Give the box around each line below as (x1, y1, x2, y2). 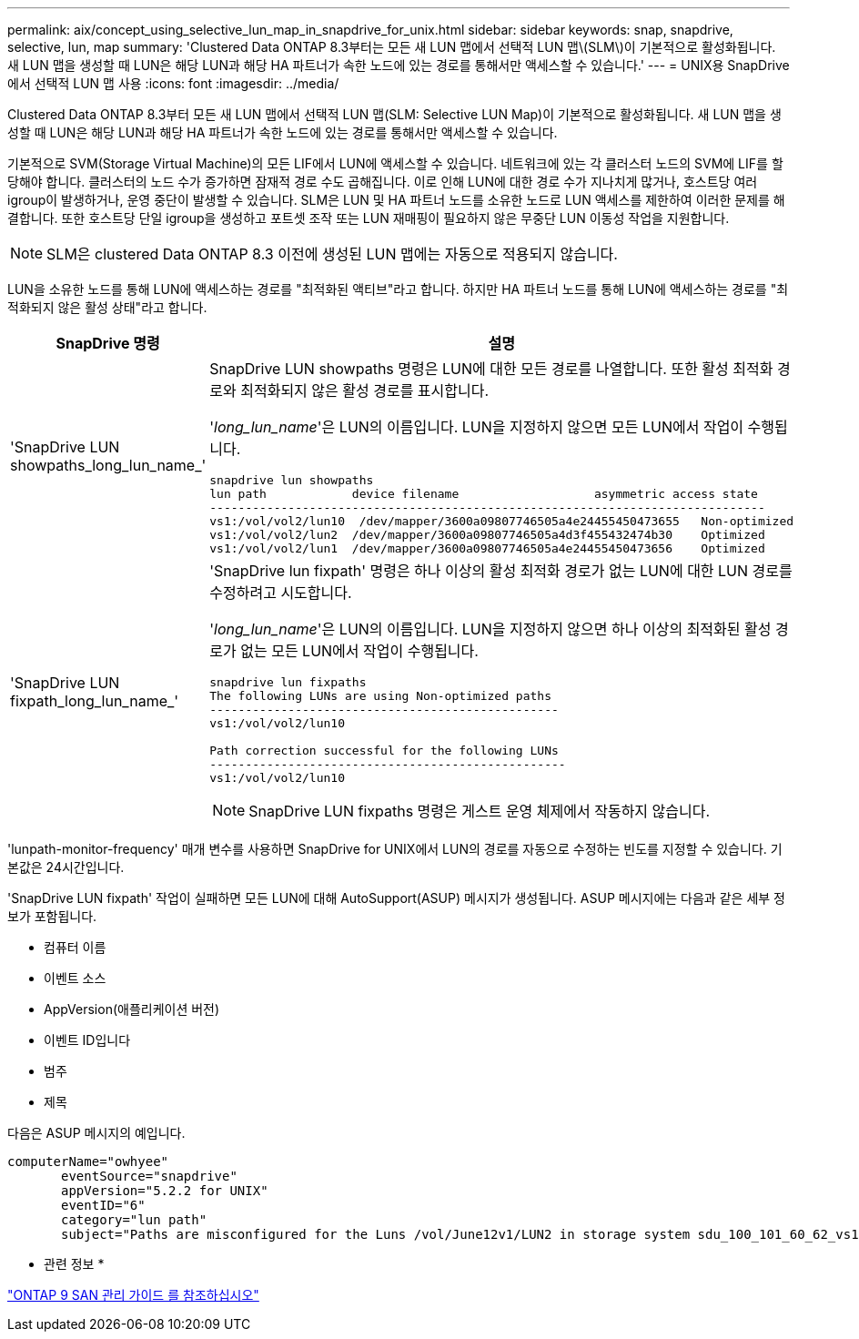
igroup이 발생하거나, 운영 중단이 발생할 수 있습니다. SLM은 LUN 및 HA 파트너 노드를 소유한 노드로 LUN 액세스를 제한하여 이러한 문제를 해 (7, 192, 785, 208)
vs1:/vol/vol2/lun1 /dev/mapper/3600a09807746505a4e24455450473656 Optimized (209, 542, 765, 555)
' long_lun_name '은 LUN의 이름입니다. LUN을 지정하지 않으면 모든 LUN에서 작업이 (209, 418, 744, 436)
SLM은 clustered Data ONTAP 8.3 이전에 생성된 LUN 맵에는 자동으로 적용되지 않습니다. (46, 245, 618, 263)
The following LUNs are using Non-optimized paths (209, 689, 551, 703)
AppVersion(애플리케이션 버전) (44, 1001, 220, 1017)
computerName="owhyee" (7, 1154, 169, 1169)
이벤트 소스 (44, 970, 106, 986)
